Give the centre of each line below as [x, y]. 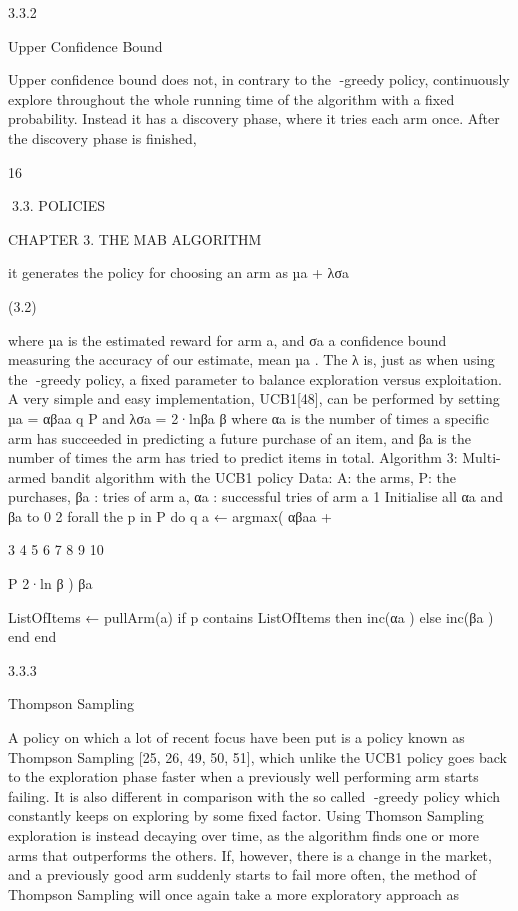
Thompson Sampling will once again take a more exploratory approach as [234, 893]
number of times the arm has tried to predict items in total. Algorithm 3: [233, 457]
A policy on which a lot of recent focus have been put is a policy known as [236, 737]
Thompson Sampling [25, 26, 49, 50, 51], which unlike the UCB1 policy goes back [257, 756]
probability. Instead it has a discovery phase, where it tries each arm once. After [254, 118]
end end [32, 636]
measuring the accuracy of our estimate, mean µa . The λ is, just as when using [251, 359]
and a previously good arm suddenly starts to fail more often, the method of [242, 874]
